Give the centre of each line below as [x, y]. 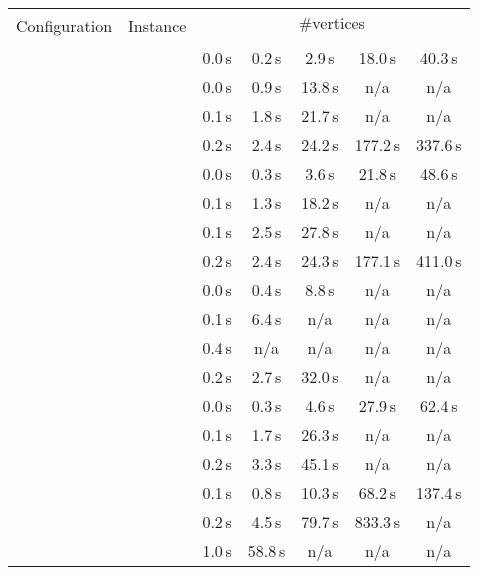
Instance [157, 25]
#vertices [332, 22]
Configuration [64, 25]
